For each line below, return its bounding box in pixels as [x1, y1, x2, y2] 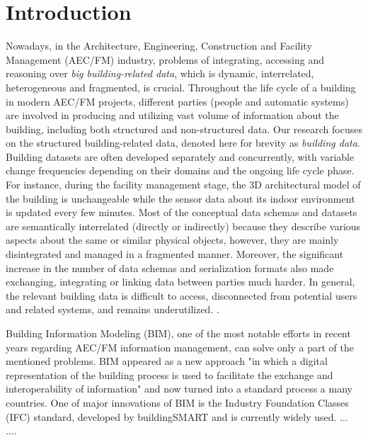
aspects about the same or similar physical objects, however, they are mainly [6, 232, 339, 247]
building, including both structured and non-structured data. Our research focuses [6, 121, 362, 136]
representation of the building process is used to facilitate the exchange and [6, 367, 333, 382]
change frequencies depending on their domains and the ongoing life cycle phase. [6, 163, 355, 178]
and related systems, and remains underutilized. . [6, 302, 219, 317]
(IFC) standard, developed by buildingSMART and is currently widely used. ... [6, 409, 348, 424]
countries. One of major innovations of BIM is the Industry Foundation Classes [6, 395, 349, 410]
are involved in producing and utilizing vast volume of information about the [6, 108, 339, 123]
